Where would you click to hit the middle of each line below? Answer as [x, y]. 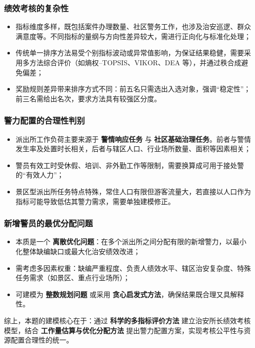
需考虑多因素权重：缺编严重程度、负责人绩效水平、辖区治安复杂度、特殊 [133, 268]
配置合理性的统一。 [42, 340]
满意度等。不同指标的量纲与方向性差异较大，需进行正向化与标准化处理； [133, 36]
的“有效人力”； [40, 175]
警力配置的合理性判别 [44, 120]
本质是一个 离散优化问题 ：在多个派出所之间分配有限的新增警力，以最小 [131, 241]
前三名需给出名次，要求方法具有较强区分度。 [88, 98]
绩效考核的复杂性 [36, 8]
